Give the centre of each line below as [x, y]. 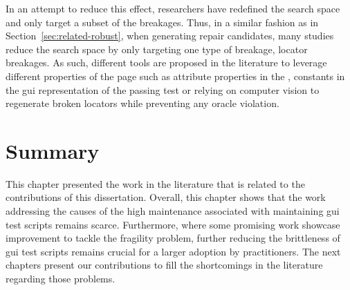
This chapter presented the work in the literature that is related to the [155, 183]
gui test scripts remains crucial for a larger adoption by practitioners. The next [173, 251]
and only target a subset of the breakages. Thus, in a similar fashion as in [162, 22]
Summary [53, 150]
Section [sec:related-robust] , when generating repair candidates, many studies [170, 36]
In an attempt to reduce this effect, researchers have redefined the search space [173, 8]
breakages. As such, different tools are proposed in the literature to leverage [166, 62]
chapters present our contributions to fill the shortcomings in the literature [164, 265]
